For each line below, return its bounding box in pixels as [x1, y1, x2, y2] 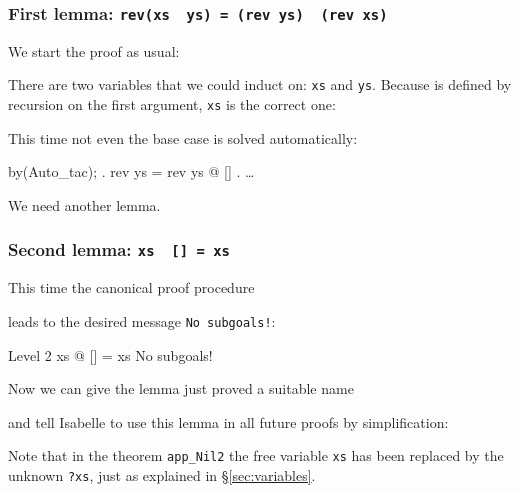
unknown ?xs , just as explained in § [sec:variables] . [8, 464, 316, 485]
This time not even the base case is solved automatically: [8, 127, 358, 148]
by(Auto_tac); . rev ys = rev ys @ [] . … [8, 161, 255, 182]
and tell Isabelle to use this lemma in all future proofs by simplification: [8, 411, 449, 432]
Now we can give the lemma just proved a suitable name [8, 378, 354, 399]
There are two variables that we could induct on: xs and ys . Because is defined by [8, 74, 512, 95]
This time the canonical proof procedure [8, 277, 255, 298]
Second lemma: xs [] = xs [8, 237, 230, 262]
